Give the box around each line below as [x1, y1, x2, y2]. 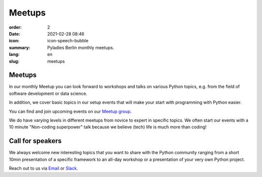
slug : [9, 58, 19, 64]
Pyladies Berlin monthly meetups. [47, 44, 114, 51]
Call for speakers [9, 137, 62, 145]
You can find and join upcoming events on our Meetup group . [9, 108, 132, 114]
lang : [9, 52, 20, 57]
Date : [9, 31, 20, 36]
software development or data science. [9, 90, 87, 96]
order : [9, 24, 22, 30]
